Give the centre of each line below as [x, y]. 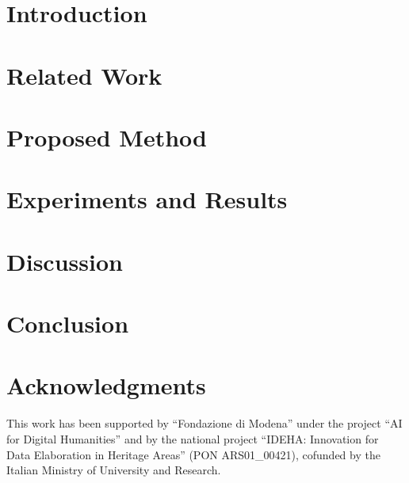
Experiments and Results [147, 199]
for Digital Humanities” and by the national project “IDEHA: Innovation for [193, 438]
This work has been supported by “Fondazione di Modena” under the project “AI [204, 423]
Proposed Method [107, 137]
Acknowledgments [106, 385]
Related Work [84, 75]
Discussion [65, 261]
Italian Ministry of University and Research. [114, 470]
